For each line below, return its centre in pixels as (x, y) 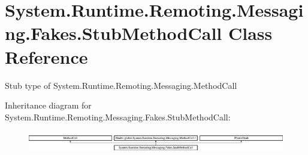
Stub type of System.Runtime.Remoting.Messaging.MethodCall (121, 85)
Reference (46, 56)
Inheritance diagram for (48, 105)
